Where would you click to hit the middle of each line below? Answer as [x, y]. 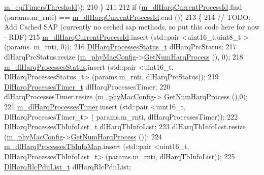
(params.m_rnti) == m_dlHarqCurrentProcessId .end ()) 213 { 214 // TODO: [127, 17]
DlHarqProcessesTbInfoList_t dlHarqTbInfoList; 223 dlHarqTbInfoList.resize [125, 126]
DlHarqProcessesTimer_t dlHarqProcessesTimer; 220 [87, 86]
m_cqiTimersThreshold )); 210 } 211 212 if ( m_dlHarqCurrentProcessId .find [123, 7]
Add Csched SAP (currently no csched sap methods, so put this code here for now [132, 27]
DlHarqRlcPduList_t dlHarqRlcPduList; [68, 166]
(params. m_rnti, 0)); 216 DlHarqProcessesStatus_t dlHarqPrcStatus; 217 [120, 47]
